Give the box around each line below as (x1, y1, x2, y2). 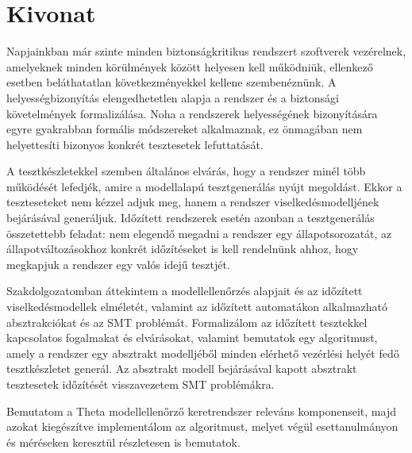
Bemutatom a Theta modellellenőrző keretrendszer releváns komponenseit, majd (6, 402, 396, 419)
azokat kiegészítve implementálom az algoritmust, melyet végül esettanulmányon (6, 418, 399, 435)
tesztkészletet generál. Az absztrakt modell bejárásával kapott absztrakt (6, 360, 357, 377)
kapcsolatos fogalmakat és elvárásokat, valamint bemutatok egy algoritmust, (6, 329, 378, 346)
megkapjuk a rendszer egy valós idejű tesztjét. (6, 255, 230, 272)
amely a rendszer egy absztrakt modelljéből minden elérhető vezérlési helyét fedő (6, 344, 399, 361)
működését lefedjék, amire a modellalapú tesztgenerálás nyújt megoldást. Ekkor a (6, 178, 402, 194)
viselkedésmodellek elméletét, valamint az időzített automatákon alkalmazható (6, 298, 388, 315)
